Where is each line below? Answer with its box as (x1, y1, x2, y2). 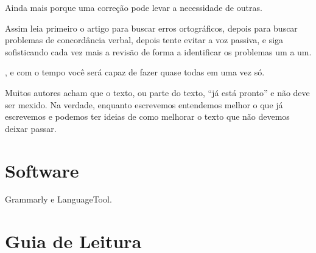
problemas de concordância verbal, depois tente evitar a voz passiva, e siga (5, 33, 284, 46)
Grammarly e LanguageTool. (5, 193, 112, 206)
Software (5, 158, 79, 182)
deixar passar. (5, 122, 57, 134)
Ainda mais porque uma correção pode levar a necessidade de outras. (5, 1, 262, 13)
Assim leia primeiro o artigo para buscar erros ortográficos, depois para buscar (5, 21, 298, 34)
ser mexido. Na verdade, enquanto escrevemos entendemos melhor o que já (5, 98, 283, 111)
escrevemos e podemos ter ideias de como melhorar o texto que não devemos (5, 110, 290, 123)
